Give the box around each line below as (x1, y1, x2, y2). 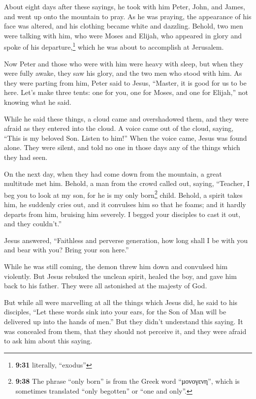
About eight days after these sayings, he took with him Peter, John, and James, (4, 1, 245, 11)
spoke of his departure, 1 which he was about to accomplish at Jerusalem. (4, 40, 224, 52)
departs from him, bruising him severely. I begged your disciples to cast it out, (4, 209, 241, 219)
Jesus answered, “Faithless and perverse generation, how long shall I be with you (4, 235, 248, 245)
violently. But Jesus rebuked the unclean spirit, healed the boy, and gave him (4, 271, 237, 281)
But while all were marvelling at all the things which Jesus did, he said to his (4, 297, 238, 307)
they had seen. (4, 152, 48, 162)
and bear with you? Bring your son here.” (4, 245, 129, 255)
